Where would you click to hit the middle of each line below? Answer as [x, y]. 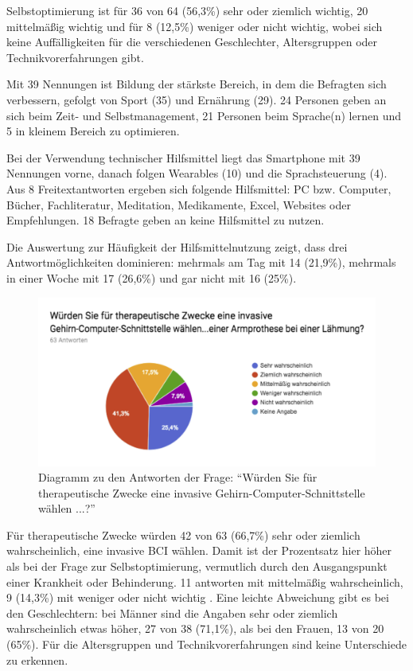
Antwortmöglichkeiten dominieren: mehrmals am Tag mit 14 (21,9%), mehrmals [201, 262]
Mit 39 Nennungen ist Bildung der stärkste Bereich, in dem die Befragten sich [197, 84]
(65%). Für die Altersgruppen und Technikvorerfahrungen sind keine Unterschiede [206, 644]
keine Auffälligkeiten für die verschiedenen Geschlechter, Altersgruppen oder [192, 42]
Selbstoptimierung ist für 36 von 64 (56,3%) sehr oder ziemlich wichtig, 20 [187, 10]
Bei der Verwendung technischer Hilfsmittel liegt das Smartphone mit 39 [183, 157]
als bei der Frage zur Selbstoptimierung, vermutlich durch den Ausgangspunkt [197, 566]
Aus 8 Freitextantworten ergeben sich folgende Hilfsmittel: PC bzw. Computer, [199, 188]
